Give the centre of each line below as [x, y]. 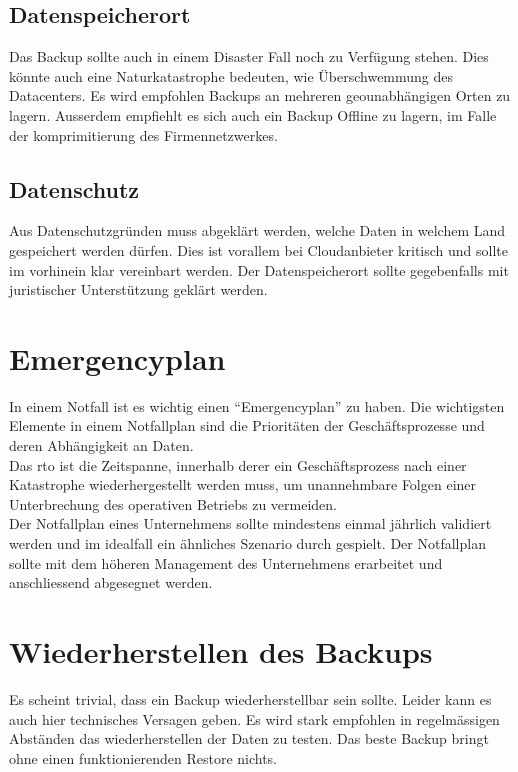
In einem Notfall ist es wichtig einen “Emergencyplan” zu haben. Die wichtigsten [257, 405]
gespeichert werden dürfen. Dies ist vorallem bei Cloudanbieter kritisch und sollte [258, 249]
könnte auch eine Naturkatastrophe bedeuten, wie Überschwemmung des [231, 75]
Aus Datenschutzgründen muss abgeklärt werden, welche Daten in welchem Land [257, 230]
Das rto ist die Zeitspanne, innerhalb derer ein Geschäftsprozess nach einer [238, 464]
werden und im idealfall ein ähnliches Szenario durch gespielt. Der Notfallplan [247, 543]
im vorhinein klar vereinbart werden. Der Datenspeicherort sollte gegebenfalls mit [259, 269]
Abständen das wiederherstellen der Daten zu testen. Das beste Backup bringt [249, 738]
